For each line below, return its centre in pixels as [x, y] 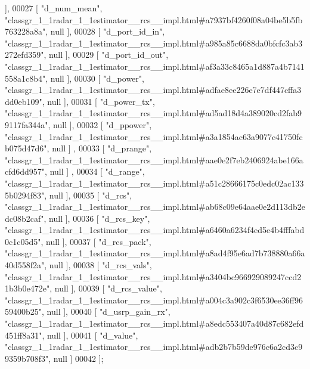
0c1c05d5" [23, 241]
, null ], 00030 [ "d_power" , [95, 78]
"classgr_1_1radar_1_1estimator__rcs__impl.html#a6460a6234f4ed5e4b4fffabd [155, 230]
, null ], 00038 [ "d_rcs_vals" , [98, 265]
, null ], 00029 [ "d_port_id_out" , [106, 55]
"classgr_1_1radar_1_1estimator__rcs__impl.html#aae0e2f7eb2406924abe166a [154, 159]
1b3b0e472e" [27, 288]
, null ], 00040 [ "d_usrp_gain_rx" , [106, 311]
